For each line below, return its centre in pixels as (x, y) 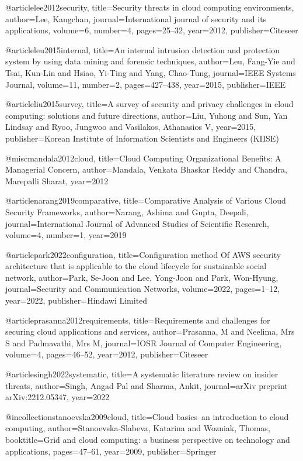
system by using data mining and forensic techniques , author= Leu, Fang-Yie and (150, 61)
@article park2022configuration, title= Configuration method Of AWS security (143, 254)
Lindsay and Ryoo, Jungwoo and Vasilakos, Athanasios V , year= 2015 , (131, 127)
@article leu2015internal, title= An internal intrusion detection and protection (143, 49)
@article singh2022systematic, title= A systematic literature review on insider (142, 374)
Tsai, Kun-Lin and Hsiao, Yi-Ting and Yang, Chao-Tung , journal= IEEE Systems (151, 72)
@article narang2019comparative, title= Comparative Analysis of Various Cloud (146, 200)
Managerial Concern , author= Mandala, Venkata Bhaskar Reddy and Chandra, (146, 169)
